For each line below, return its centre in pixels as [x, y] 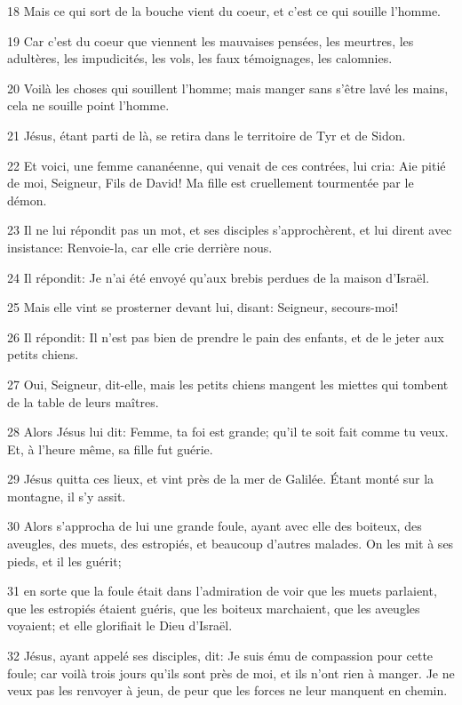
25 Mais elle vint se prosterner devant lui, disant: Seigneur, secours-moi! [203, 307]
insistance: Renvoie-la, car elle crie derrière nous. [140, 247]
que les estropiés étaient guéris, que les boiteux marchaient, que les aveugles [214, 608]
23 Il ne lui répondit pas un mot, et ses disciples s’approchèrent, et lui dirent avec [230, 230]
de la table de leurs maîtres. [83, 401]
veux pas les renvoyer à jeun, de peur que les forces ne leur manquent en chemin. [227, 690]
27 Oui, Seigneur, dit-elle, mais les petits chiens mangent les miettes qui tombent [228, 384]
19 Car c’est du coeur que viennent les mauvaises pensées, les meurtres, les [211, 40]
